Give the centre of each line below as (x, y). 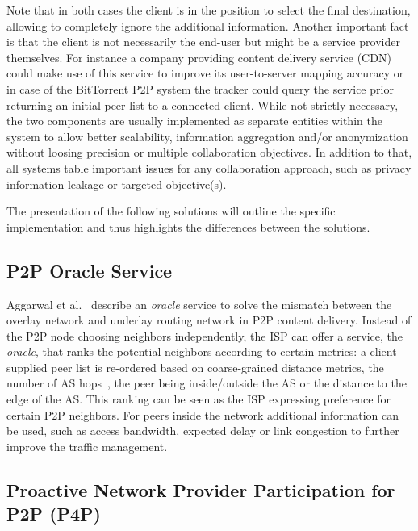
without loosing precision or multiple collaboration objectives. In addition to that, (209, 152)
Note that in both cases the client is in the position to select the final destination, (209, 10)
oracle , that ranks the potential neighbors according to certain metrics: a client (202, 351)
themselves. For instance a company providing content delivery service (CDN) (199, 57)
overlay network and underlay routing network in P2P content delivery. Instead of (209, 320)
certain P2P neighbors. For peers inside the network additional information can (203, 414)
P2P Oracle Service (90, 270)
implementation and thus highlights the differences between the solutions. (188, 226)
